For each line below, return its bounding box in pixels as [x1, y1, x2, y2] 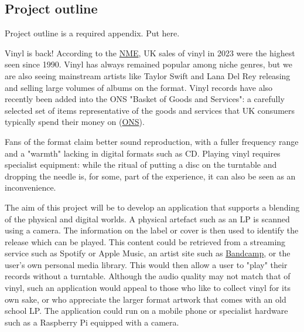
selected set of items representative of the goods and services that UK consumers [5, 104, 295, 116]
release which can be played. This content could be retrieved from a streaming [5, 235, 286, 248]
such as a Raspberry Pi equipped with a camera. [5, 316, 179, 328]
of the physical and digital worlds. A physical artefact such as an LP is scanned [5, 212, 290, 225]
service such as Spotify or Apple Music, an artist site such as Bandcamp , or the [5, 247, 291, 259]
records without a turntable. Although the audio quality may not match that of [5, 270, 291, 282]
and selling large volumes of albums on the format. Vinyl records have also [5, 81, 273, 93]
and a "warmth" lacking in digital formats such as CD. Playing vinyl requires [5, 147, 281, 159]
